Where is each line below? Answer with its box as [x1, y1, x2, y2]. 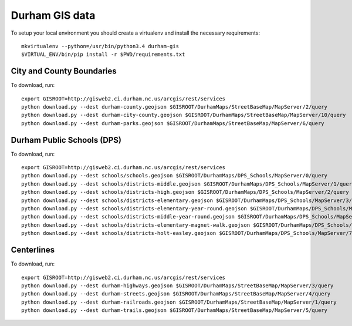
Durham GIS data [11, 9, 96, 22]
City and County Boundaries [11, 66, 117, 76]
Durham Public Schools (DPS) [11, 135, 121, 145]
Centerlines [11, 245, 55, 255]
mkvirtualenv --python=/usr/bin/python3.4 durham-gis [21, 43, 179, 49]
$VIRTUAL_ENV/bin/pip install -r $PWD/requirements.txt [21, 51, 185, 58]
